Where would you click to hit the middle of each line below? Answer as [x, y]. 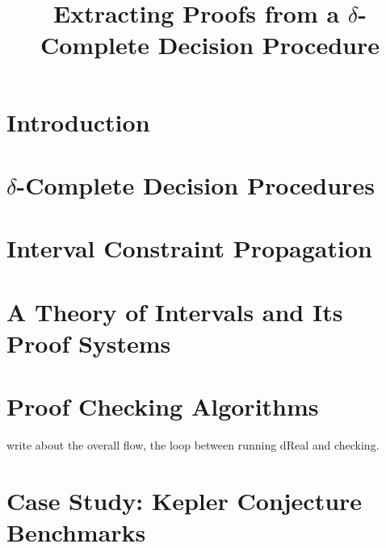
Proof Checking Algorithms [163, 406]
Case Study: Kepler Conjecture [185, 500]
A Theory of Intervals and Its [175, 311]
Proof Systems [89, 343]
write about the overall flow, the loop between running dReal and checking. [193, 445]
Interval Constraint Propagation [189, 248]
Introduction [78, 121]
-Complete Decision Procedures [195, 184]
